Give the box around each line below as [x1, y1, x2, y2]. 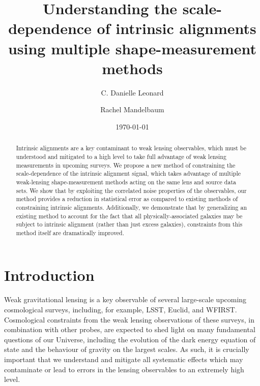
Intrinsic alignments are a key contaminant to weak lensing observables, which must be [16, 144, 247, 152]
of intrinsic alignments [97, 18, 256, 39]
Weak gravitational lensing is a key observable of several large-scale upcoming [4, 294, 247, 305]
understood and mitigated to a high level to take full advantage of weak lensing [16, 152, 226, 160]
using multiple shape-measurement [8, 38, 257, 58]
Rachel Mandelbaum [100, 104, 164, 115]
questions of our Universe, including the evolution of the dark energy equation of [4, 334, 256, 344]
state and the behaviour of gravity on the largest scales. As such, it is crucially [4, 344, 249, 355]
